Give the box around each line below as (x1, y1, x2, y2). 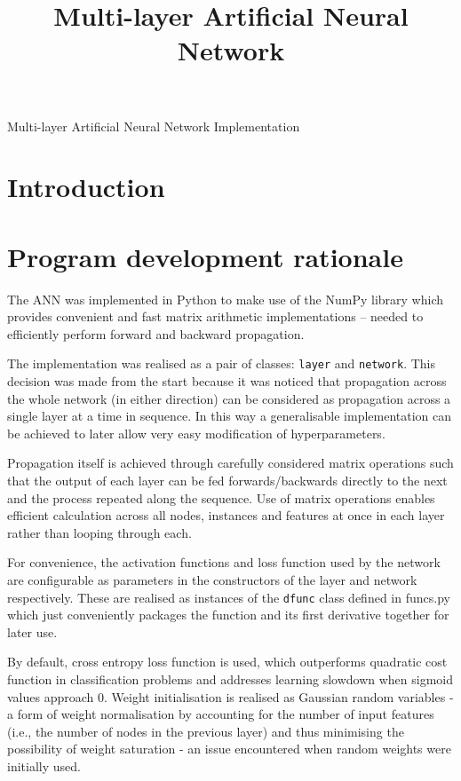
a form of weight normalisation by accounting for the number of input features (7, 705, 434, 723)
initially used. (7, 757, 81, 776)
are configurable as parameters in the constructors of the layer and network (7, 571, 417, 589)
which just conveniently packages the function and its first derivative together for (7, 605, 449, 624)
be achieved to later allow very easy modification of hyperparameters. (7, 423, 385, 442)
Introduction (7, 169, 165, 205)
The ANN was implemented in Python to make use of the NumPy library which (7, 289, 443, 308)
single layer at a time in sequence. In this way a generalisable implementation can (7, 406, 452, 425)
